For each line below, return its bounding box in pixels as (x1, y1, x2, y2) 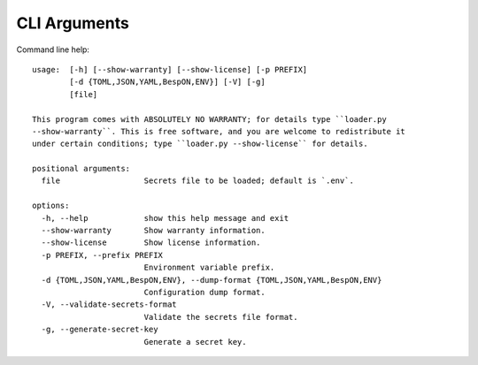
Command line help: (16, 44, 90, 55)
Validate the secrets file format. (143, 312, 298, 322)
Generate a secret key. (143, 337, 247, 346)
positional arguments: (32, 163, 131, 174)
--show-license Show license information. (41, 238, 261, 247)
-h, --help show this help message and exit (41, 213, 289, 223)
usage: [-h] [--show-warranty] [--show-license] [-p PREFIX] (32, 65, 308, 74)
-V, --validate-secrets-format (41, 300, 177, 309)
